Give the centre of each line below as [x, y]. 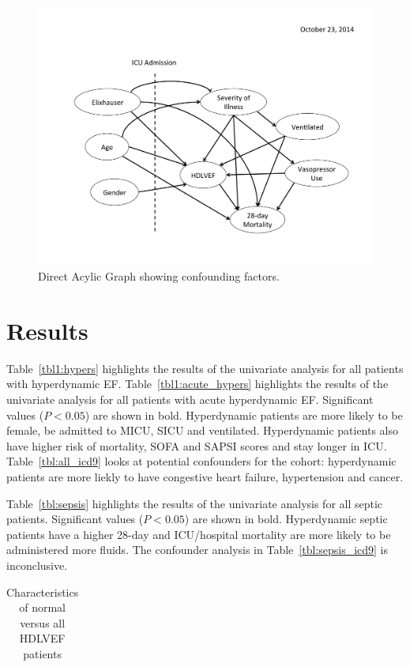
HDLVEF [42, 638]
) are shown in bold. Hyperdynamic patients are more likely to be [244, 415]
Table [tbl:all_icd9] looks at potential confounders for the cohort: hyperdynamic [201, 461]
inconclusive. [37, 565]
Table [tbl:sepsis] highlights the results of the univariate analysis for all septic [195, 503]
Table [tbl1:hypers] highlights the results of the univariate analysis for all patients [205, 368]
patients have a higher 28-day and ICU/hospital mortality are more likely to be [199, 534]
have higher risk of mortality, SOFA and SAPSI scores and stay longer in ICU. [197, 445]
